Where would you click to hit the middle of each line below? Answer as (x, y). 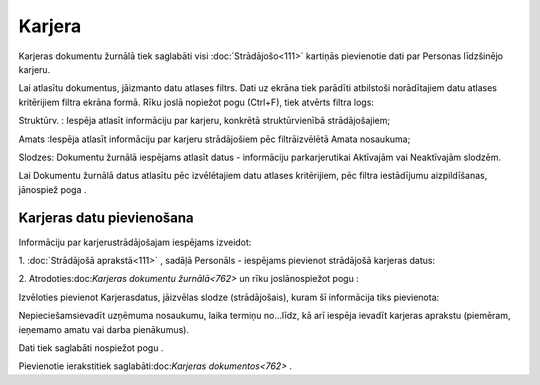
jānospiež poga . (52, 189)
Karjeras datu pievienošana (106, 218)
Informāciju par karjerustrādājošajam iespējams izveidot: (135, 242)
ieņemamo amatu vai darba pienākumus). (104, 329)
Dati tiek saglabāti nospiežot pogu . (91, 347)
